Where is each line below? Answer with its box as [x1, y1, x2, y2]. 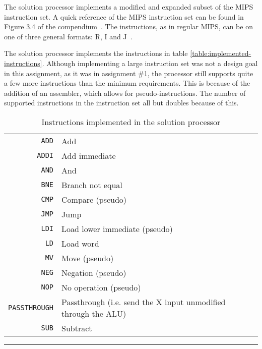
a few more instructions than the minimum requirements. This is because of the [4, 78, 250, 88]
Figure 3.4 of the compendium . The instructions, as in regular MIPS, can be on [4, 21, 253, 32]
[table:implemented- [190, 48, 251, 59]
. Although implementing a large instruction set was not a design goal [42, 57, 258, 68]
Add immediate [61, 149, 116, 161]
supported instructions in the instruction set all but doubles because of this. [4, 97, 239, 108]
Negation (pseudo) [61, 266, 126, 278]
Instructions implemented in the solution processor [41, 115, 221, 128]
